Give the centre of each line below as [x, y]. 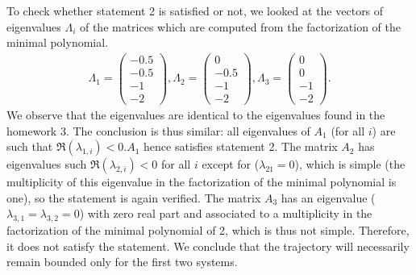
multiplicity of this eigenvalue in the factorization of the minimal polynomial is [202, 182]
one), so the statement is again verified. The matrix [134, 197]
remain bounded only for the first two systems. [122, 262]
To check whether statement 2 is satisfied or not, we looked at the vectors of [195, 10]
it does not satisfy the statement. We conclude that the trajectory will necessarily [208, 246]
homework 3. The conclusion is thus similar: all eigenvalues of [158, 130]
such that [30, 146]
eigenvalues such [47, 164]
